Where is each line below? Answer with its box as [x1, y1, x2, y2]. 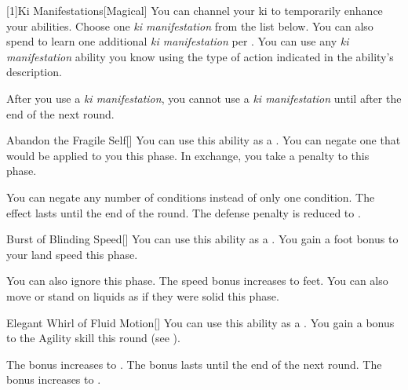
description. [6, 64, 62, 80]
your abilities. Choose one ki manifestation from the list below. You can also [6, 17, 373, 34]
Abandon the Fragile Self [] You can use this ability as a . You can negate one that [6, 132, 401, 148]
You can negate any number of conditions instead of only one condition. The [6, 188, 375, 205]
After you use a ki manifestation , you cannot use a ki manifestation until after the [6, 89, 402, 106]
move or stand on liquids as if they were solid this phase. [6, 287, 279, 304]
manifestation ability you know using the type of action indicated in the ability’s [6, 48, 394, 64]
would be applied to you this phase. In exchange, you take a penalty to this [6, 147, 370, 163]
